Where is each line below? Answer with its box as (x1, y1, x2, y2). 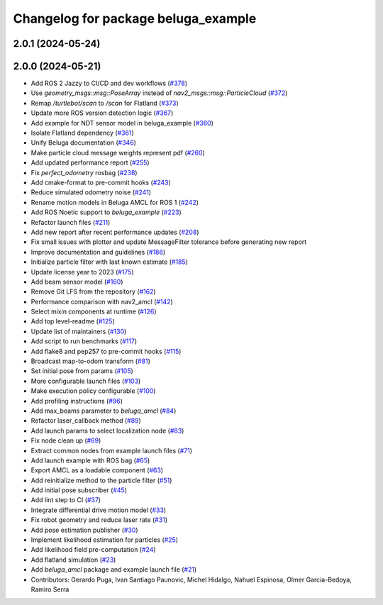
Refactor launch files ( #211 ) (30, 218, 111, 226)
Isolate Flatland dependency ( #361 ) (30, 128, 134, 138)
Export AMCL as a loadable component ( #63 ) (30, 466, 163, 474)
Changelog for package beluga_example (13, 11, 257, 26)
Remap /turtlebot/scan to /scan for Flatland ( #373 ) (30, 99, 179, 107)
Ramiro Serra (30, 585, 70, 594)
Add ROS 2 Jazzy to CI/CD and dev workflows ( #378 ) (30, 79, 188, 88)
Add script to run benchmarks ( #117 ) (30, 337, 138, 345)
